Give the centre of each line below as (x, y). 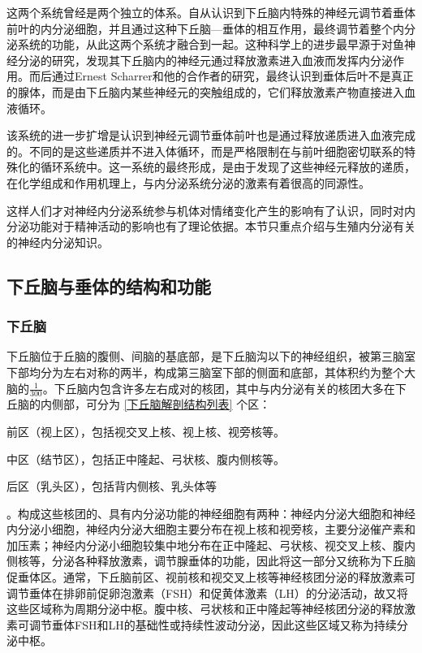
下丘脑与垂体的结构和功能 (109, 285)
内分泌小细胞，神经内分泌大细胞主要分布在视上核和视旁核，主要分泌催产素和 (211, 529)
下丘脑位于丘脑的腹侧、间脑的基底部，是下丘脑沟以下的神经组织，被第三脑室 (211, 356)
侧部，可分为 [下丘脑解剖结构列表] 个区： (161, 404)
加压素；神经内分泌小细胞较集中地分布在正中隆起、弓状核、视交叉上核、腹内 (211, 545)
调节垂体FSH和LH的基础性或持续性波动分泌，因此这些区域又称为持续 (213, 624)
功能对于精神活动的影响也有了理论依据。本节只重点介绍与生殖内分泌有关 (222, 226)
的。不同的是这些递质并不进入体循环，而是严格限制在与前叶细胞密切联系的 (205, 151)
